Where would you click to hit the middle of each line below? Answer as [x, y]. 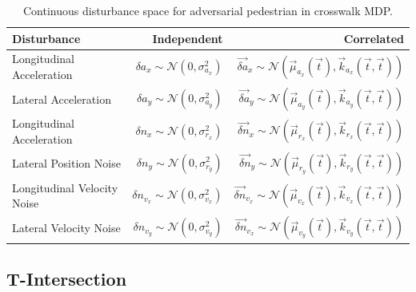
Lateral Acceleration [62, 99]
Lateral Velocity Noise [66, 227]
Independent [188, 38]
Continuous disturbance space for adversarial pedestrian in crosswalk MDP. [208, 10]
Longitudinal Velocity [65, 187]
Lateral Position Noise [66, 163]
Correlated [374, 38]
